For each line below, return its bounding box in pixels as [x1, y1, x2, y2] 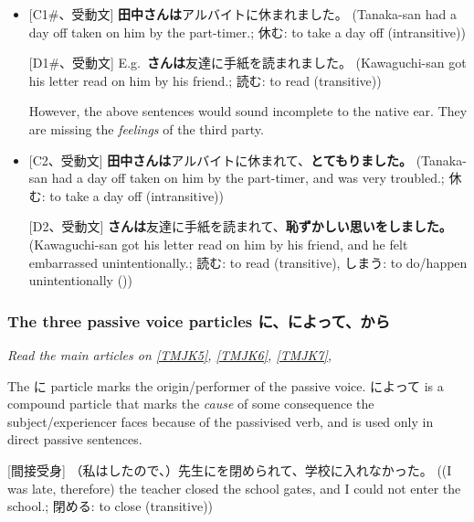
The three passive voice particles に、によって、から [7, 309, 391, 332]
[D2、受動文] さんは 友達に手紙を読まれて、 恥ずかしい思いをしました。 [28, 217, 452, 236]
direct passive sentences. [7, 430, 142, 449]
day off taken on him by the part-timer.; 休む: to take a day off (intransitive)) [28, 22, 466, 41]
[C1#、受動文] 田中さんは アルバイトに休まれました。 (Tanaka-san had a [28, 5, 457, 23]
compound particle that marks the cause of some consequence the [7, 394, 374, 413]
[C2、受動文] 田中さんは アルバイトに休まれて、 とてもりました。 [28, 150, 412, 169]
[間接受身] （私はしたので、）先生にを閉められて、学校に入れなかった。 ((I [7, 460, 452, 479]
